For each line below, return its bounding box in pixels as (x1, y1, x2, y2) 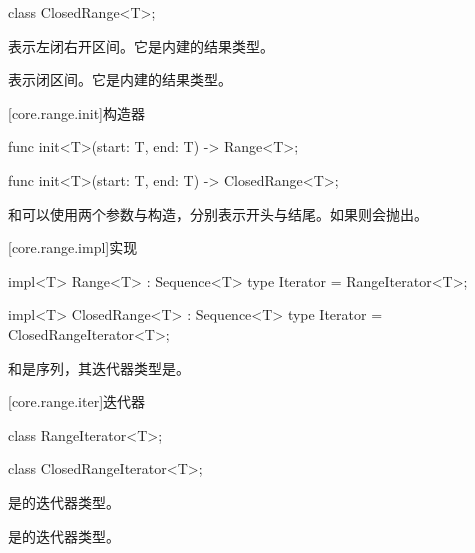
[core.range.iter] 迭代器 (8, 391, 146, 412)
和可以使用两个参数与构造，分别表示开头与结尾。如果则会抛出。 (8, 203, 428, 224)
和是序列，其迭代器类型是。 (8, 357, 190, 378)
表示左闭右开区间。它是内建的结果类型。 (8, 35, 274, 56)
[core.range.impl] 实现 (8, 237, 138, 258)
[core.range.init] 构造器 (8, 102, 145, 123)
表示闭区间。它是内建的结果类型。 (8, 69, 232, 90)
